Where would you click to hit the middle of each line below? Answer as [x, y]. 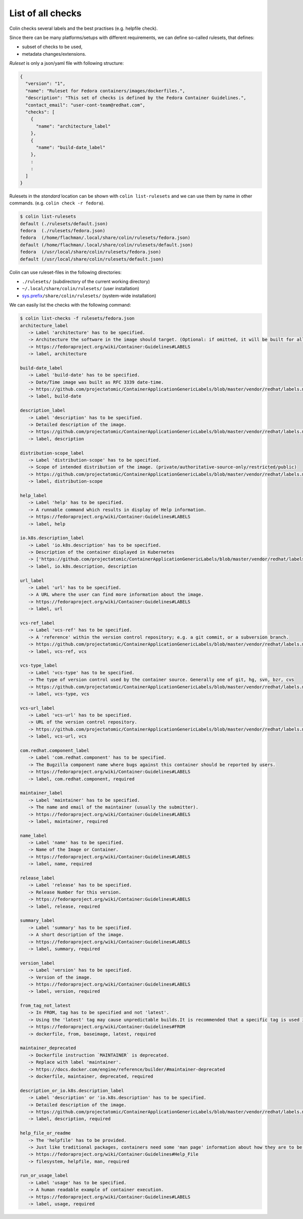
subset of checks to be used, [52, 47]
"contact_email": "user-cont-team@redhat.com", [85, 105]
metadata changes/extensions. [54, 54]
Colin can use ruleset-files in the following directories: [66, 272]
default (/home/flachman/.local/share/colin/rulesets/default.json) [107, 245]
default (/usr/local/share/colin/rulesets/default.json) [92, 259]
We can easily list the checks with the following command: [70, 305]
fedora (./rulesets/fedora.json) [63, 231]
